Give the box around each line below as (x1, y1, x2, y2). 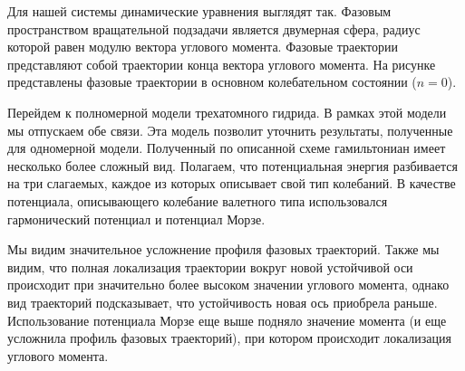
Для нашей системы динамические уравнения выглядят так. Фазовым (7, 2, 392, 20)
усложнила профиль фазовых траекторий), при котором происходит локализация (7, 328, 451, 347)
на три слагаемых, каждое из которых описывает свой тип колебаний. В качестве (7, 174, 456, 193)
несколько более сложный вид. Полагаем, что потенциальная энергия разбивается (7, 156, 458, 175)
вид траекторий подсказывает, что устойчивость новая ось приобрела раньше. (7, 292, 438, 311)
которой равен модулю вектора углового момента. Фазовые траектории (7, 37, 399, 56)
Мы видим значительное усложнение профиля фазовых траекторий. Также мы (7, 240, 440, 259)
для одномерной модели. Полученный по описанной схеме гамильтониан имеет (7, 138, 446, 157)
